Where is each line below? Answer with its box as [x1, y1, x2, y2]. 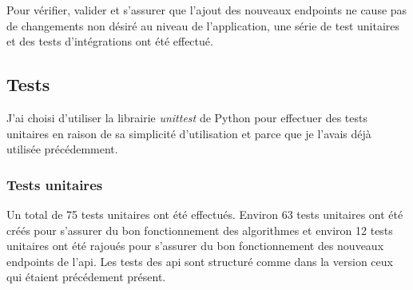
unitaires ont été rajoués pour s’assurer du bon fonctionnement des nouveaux [6, 237, 384, 254]
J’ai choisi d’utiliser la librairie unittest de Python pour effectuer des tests [6, 109, 367, 125]
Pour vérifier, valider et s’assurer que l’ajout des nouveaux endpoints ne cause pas [6, 2, 407, 18]
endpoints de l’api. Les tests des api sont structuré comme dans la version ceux [6, 252, 393, 269]
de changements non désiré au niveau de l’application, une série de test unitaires [6, 17, 400, 34]
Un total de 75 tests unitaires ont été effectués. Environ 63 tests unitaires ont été [6, 205, 403, 222]
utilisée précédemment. [6, 141, 118, 157]
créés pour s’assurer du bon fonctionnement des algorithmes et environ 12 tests [6, 221, 393, 238]
